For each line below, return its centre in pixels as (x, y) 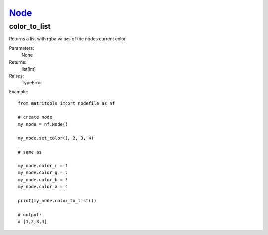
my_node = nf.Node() (43, 124)
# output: (30, 214)
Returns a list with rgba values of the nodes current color (67, 39)
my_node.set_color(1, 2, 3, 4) (56, 138)
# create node (35, 117)
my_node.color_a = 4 (43, 187)
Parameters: (22, 48)
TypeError (32, 82)
